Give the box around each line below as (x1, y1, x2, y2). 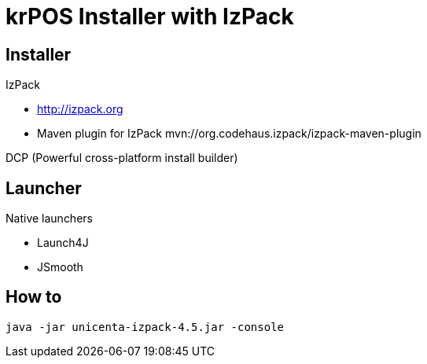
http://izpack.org (37, 102, 123, 116)
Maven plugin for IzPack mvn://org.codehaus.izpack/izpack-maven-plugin (37, 127, 421, 141)
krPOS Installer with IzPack (6, 3, 294, 30)
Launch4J (37, 236, 89, 250)
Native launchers (6, 211, 93, 226)
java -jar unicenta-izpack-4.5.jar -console (6, 320, 285, 333)
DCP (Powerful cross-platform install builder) (6, 151, 238, 165)
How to (6, 287, 62, 307)
